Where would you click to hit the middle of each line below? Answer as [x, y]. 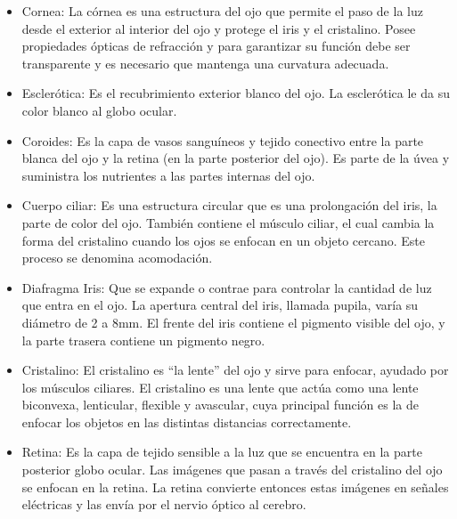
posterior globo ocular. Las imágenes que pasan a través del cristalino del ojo [232, 470]
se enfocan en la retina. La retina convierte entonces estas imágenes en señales [235, 487]
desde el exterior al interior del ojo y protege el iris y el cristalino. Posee [219, 28]
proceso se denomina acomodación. [117, 258]
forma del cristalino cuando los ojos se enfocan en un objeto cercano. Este [223, 240]
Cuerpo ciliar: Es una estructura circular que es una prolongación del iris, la [229, 205]
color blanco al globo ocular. [99, 110]
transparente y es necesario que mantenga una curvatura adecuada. [205, 63]
